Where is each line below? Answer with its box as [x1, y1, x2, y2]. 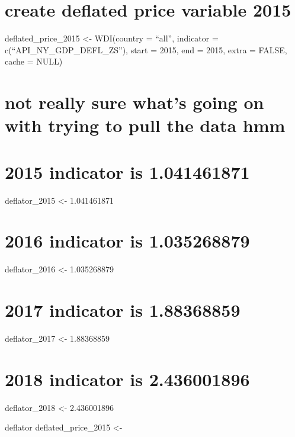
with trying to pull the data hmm [5, 113, 286, 137]
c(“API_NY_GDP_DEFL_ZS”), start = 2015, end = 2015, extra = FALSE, [5, 43, 287, 56]
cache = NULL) [5, 55, 63, 68]
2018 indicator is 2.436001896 [5, 367, 250, 391]
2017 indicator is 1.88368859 [5, 298, 241, 322]
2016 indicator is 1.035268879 [5, 229, 250, 253]
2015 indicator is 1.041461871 [5, 159, 250, 184]
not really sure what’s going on [5, 90, 264, 114]
